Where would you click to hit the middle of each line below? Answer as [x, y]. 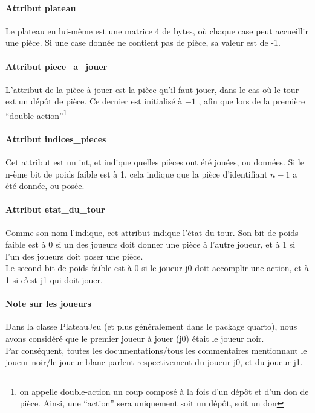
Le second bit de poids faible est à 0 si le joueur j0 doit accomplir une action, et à [157, 268]
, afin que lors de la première [252, 101]
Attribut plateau [41, 8]
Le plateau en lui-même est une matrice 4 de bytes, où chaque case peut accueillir [157, 30]
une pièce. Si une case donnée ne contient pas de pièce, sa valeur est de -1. [143, 43]
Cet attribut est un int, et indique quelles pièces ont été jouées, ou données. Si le [155, 162]
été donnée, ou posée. [45, 186]
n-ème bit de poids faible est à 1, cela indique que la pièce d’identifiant [137, 174]
